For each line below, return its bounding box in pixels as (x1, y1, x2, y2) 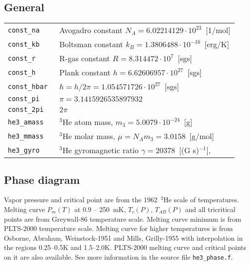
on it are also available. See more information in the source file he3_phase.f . (4, 251, 233, 262)
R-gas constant (59, 53, 110, 64)
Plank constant (59, 67, 111, 78)
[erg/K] (204, 38, 230, 50)
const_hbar (8, 82, 48, 90)
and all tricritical (185, 204, 235, 214)
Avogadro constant (59, 24, 123, 36)
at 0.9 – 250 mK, (74, 204, 126, 214)
